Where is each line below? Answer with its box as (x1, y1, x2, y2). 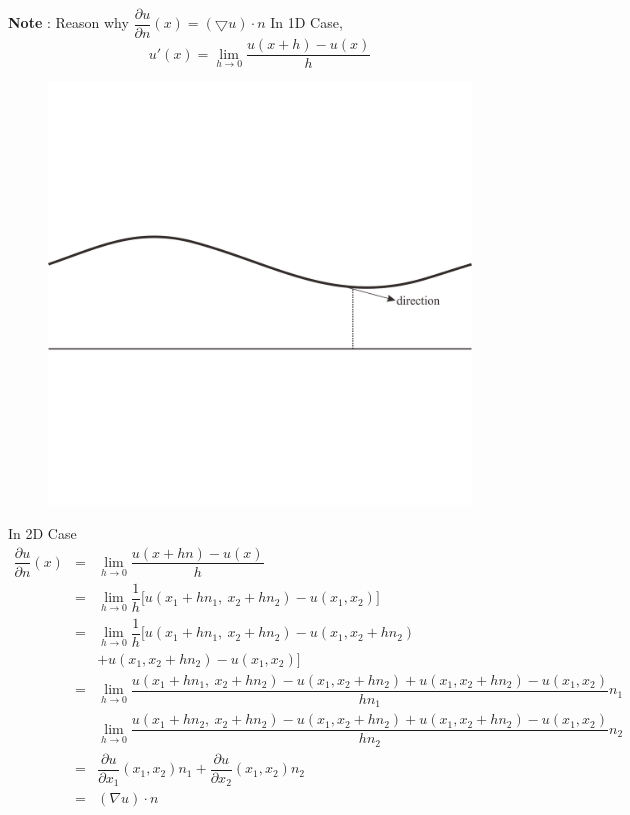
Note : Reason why (8, 12, 129, 33)
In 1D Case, (270, 12, 343, 33)
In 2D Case (8, 522, 77, 543)
